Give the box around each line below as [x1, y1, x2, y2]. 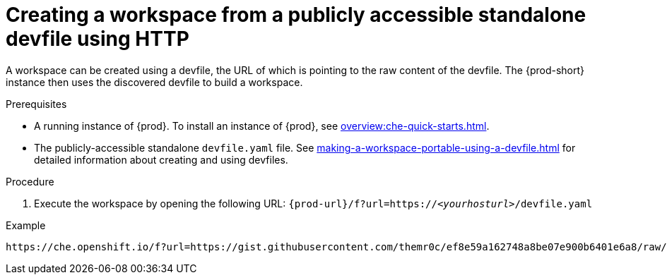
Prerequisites [6, 97, 67, 110]
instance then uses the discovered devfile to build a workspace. [6, 75, 303, 88]
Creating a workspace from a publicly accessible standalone [6, 3, 586, 27]
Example [6, 219, 46, 231]
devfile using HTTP [6, 27, 189, 51]
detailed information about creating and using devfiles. [34, 153, 288, 166]
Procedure [6, 175, 54, 188]
